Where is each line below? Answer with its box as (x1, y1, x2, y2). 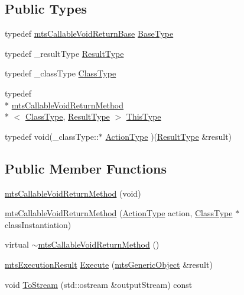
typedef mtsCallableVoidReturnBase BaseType (5, 27, 174, 40)
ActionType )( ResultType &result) (105, 130, 232, 142)
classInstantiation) (5, 218, 71, 230)
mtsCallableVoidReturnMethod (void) (5, 187, 141, 199)
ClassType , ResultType (25, 110, 110, 123)
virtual (5, 238, 29, 251)
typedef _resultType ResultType (5, 47, 124, 59)
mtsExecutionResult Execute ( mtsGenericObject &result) (5, 258, 213, 270)
